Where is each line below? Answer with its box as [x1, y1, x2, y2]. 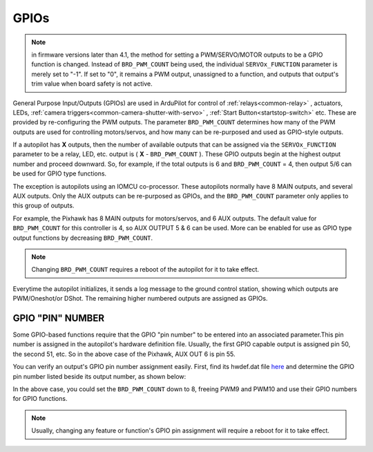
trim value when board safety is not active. [31, 79, 153, 88]
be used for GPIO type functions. [12, 169, 107, 178]
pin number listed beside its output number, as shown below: [12, 372, 186, 380]
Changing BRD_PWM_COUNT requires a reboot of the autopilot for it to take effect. [31, 265, 259, 274]
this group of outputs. [12, 201, 75, 210]
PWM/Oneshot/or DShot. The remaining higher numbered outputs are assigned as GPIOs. [12, 294, 268, 303]
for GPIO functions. [12, 395, 68, 403]
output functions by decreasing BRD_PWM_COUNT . [12, 234, 153, 242]
